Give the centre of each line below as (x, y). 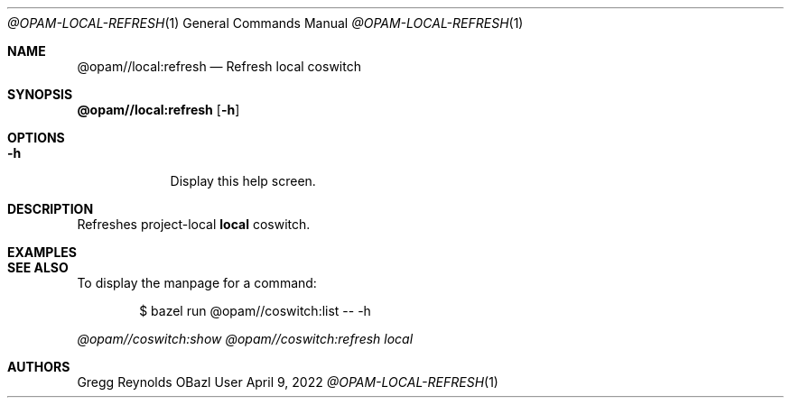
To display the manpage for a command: (197, 283)
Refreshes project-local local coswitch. (194, 224)
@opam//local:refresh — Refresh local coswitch (219, 66)
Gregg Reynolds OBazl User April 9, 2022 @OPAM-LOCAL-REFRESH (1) (288, 382)
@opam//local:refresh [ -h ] (158, 110)
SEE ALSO (38, 267)
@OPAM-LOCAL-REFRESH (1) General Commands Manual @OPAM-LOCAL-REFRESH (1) (265, 23)
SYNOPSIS (40, 94)
